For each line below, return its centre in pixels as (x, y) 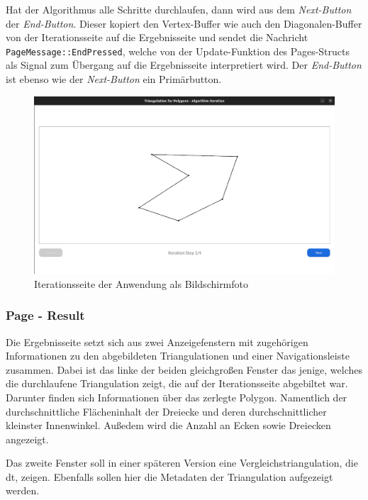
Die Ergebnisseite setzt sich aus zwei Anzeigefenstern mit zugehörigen (157, 341)
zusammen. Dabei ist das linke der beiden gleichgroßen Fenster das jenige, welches (184, 369)
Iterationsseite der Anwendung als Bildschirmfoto (141, 283)
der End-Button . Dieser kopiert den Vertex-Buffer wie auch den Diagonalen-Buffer (184, 23)
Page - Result (45, 315)
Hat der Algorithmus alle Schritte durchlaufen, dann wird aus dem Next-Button (179, 9)
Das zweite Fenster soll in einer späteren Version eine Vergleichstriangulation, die (182, 463)
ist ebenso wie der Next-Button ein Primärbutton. (114, 79)
